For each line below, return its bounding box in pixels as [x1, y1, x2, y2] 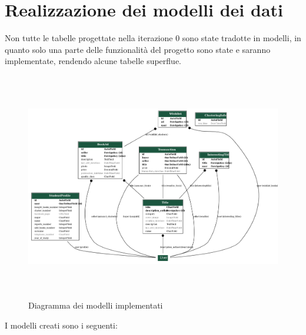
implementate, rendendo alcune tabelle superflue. [5, 55, 182, 67]
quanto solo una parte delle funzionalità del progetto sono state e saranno [5, 43, 271, 55]
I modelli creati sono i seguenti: [5, 319, 118, 331]
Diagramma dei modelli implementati [28, 299, 163, 311]
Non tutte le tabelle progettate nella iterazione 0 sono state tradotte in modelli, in [5, 32, 301, 44]
